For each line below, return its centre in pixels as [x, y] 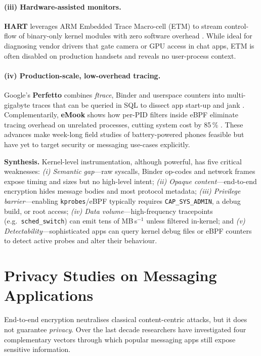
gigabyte [17, 104]
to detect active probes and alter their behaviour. [81, 240]
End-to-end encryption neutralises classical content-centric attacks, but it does [126, 319]
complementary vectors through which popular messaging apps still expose [120, 339]
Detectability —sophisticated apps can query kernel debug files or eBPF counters [128, 230]
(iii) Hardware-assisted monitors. [63, 6]
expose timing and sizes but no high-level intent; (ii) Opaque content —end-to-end [130, 181]
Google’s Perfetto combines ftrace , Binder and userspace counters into [114, 94]
